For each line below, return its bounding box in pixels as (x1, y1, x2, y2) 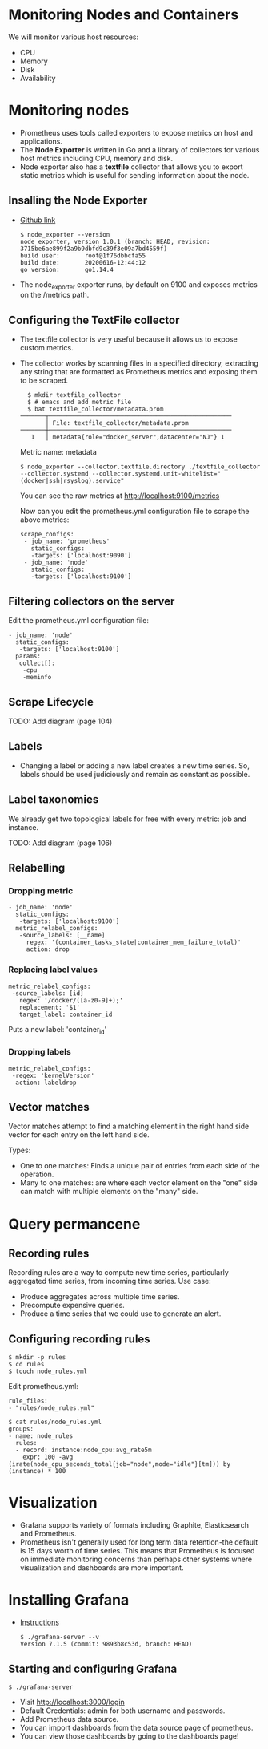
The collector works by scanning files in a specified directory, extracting (19, 358, 258, 368)
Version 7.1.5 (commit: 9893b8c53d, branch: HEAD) (19, 1640, 193, 1649)
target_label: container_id (18, 1010, 113, 1018)
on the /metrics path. (19, 290, 90, 300)
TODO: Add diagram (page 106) (8, 838, 113, 848)
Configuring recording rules (8, 1332, 150, 1346)
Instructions (19, 1617, 60, 1627)
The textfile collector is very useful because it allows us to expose (19, 334, 238, 344)
